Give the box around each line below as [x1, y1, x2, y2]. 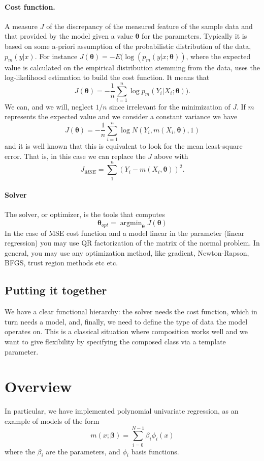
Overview [5, 376, 72, 397]
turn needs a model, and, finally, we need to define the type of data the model [5, 316, 248, 327]
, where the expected [186, 50, 251, 61]
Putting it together [5, 282, 107, 298]
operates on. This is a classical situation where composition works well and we [5, 326, 248, 337]
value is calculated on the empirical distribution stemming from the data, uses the [5, 62, 260, 72]
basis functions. [131, 446, 179, 456]
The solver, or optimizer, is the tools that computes [5, 209, 165, 220]
